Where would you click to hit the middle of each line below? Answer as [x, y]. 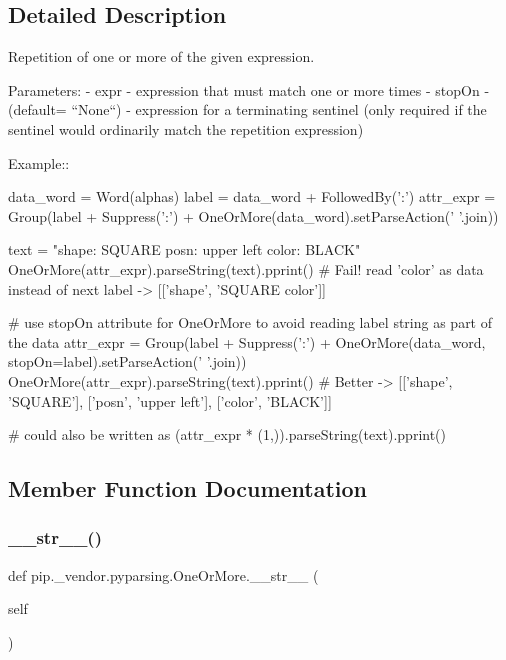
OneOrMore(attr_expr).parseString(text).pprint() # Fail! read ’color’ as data [246, 268]
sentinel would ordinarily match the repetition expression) [186, 128]
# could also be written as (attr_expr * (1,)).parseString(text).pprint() [227, 434]
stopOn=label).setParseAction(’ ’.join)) [127, 361]
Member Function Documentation [188, 488]
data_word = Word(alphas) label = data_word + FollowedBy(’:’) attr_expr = [252, 196]
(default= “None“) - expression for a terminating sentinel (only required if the [247, 109]
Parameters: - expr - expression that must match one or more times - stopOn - [249, 89]
